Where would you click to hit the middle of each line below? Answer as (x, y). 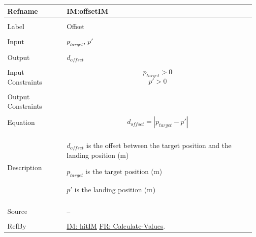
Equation (21, 122)
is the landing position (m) (115, 189)
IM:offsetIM (88, 11)
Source (17, 211)
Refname (23, 11)
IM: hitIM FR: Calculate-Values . (116, 226)
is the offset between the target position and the (159, 145)
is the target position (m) (124, 171)
